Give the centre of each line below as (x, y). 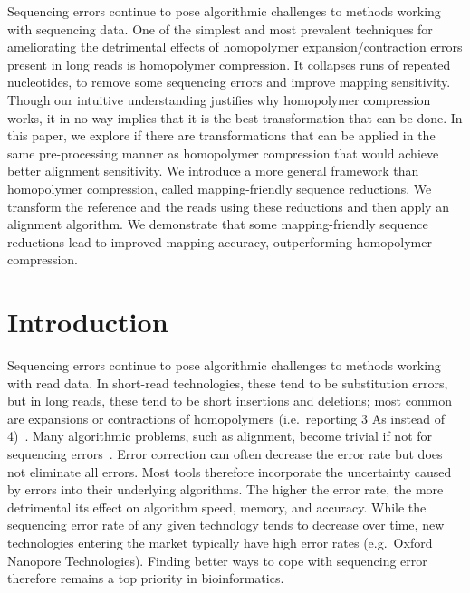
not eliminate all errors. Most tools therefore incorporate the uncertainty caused (230, 471)
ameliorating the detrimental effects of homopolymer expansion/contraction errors (235, 47)
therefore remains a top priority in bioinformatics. (146, 578)
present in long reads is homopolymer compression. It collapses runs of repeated (229, 64)
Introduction (88, 322)
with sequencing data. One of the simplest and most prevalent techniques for (220, 29)
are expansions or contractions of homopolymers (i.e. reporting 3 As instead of (226, 418)
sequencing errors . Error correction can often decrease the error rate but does (225, 454)
